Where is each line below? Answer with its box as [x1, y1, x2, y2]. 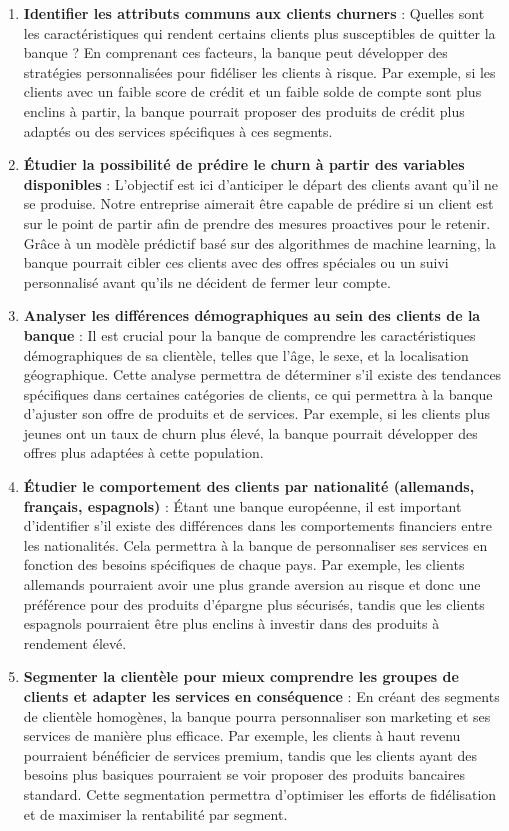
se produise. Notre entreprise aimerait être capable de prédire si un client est [23, 193, 494, 214]
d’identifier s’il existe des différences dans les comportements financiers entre [23, 515, 492, 536]
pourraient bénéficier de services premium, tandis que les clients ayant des [23, 744, 478, 765]
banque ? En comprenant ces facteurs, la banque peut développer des [23, 42, 448, 63]
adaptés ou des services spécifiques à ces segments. [23, 120, 333, 141]
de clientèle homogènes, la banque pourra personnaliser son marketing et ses [23, 705, 491, 726]
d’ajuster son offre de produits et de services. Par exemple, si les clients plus [23, 403, 490, 424]
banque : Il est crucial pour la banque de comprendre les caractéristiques [23, 324, 476, 345]
